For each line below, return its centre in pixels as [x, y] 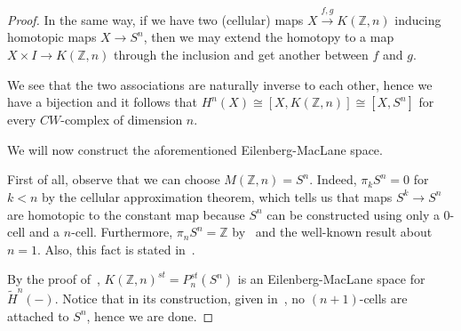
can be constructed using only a [353, 214]
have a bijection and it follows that [102, 102]
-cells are [383, 299]
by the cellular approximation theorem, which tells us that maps [217, 196]
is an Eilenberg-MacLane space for [331, 279]
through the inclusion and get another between [241, 54]
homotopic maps [52, 37]
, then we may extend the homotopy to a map [269, 37]
